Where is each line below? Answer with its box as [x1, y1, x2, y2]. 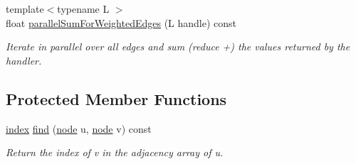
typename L [57, 1, 110, 16]
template [6, 1, 44, 16]
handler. [6, 53, 42, 67]
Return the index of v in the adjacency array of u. [6, 145, 224, 160]
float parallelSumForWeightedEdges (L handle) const [6, 15, 237, 30]
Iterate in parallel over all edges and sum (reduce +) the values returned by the [6, 39, 350, 54]
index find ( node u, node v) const [6, 121, 152, 136]
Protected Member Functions [6, 87, 227, 109]
